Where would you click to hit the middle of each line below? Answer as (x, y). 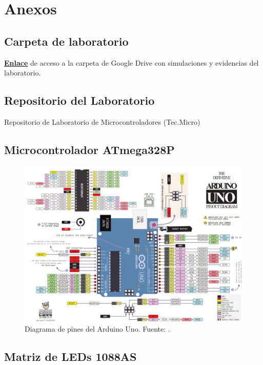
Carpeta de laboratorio (66, 41)
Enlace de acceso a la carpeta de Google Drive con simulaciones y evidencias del (131, 62)
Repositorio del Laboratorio (79, 100)
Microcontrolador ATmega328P (89, 149)
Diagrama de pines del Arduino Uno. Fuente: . (97, 329)
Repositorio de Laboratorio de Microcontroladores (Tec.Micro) (102, 121)
